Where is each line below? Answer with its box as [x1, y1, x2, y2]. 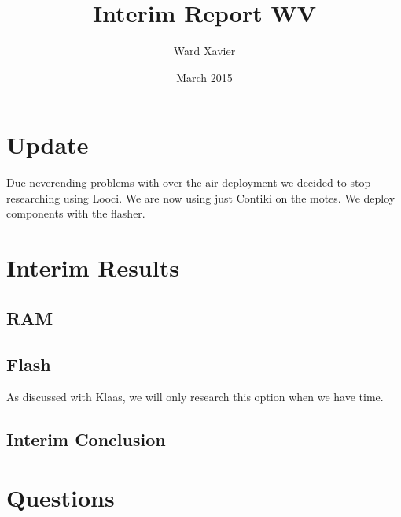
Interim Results [6, 251, 179, 284]
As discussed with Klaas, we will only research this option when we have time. [6, 389, 384, 405]
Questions [6, 481, 115, 513]
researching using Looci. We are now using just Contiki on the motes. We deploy [6, 189, 395, 206]
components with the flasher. [6, 205, 145, 221]
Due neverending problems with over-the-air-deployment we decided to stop [6, 174, 371, 191]
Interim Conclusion [6, 427, 166, 452]
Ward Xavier [173, 43, 236, 59]
